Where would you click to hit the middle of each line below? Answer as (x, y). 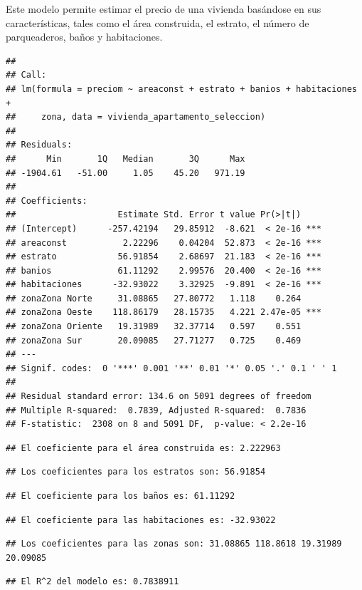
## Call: (26, 75)
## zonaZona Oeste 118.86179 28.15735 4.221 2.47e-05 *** (164, 312)
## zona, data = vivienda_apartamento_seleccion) (136, 117)
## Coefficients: (47, 201)
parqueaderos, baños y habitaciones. (84, 37)
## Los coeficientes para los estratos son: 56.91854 (136, 472)
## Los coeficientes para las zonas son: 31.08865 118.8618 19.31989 (174, 544)
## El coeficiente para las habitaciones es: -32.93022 (141, 520)
